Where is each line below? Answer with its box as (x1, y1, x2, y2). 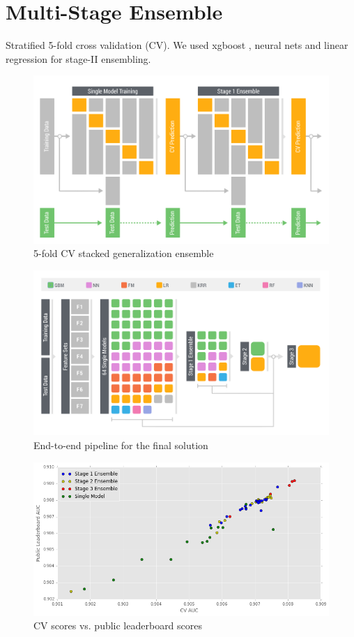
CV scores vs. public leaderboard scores (33, 618, 203, 633)
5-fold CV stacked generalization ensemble (33, 246, 214, 261)
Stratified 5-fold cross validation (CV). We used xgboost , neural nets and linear (6, 38, 348, 52)
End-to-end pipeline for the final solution (33, 438, 208, 453)
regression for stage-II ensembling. (6, 51, 151, 66)
